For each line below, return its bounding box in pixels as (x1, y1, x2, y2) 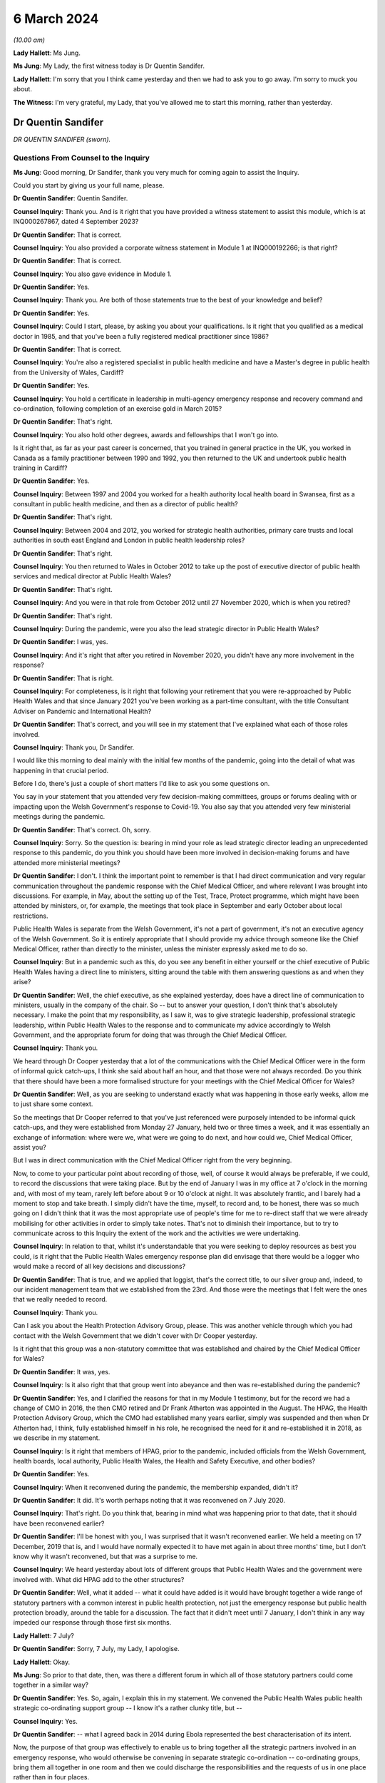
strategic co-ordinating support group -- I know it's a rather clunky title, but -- (13, 1704, 242, 1712)
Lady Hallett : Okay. (13, 1657, 71, 1666)
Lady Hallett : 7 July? (13, 1631, 74, 1640)
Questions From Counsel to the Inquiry (13, 153, 150, 163)
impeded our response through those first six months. (13, 1618, 172, 1627)
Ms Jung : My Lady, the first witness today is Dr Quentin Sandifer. (13, 61, 205, 71)
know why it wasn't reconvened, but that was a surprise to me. (13, 1552, 198, 1561)
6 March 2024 (13, 11, 99, 26)
